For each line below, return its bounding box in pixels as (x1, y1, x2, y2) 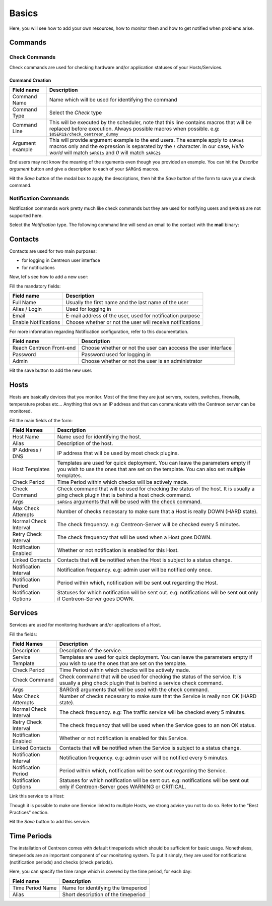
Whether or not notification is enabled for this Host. (57, 546, 179, 553)
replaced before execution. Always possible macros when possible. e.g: (49, 125, 220, 132)
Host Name (12, 433, 39, 440)
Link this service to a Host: (9, 793, 65, 799)
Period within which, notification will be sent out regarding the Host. (57, 579, 218, 586)
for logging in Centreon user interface (22, 257, 100, 263)
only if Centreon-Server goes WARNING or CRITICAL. (59, 783, 186, 790)
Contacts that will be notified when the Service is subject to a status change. (59, 745, 241, 752)
